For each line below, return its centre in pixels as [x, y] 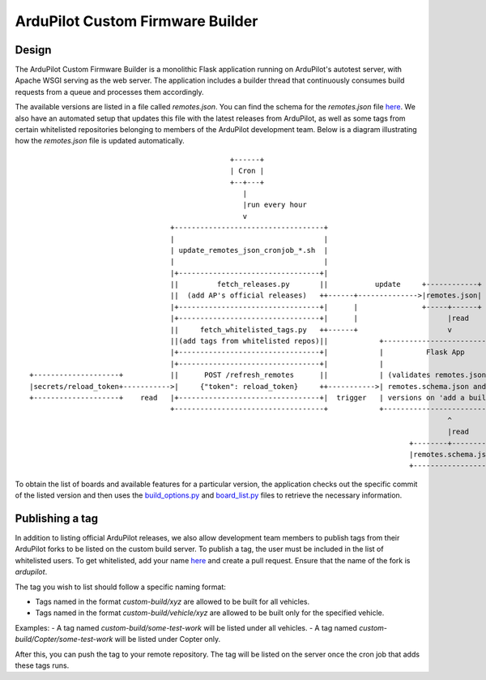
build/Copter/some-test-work [64, 639]
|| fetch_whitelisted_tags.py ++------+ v [311, 329]
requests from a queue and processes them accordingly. [109, 92]
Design [33, 50]
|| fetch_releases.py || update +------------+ [326, 284]
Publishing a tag [57, 518]
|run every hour [275, 205]
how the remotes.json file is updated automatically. [100, 141]
